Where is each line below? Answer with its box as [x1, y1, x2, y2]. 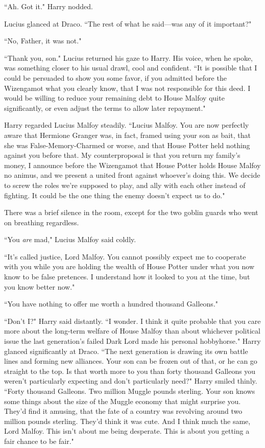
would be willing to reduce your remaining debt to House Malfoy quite [4, 92, 225, 103]
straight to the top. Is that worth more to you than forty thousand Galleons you [4, 365, 256, 376]
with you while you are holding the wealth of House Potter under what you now [4, 261, 255, 272]
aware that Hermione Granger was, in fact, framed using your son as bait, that [4, 129, 251, 140]
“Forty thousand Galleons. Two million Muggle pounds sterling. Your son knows [4, 386, 255, 396]
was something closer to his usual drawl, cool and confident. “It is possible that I [4, 62, 257, 73]
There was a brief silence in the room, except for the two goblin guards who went [4, 207, 258, 218]
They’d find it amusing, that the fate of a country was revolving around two [4, 406, 243, 416]
